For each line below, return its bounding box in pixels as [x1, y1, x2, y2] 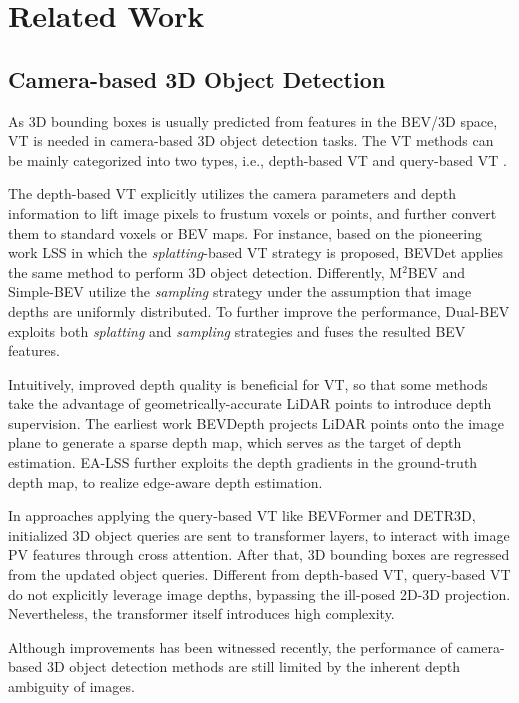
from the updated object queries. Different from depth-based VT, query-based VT [8, 564, 511, 585]
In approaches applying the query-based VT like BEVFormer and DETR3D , [8, 505, 476, 526]
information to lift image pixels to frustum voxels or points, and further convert [8, 202, 497, 223]
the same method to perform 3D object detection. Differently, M [8, 261, 403, 282]
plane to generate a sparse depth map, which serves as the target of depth [8, 432, 462, 453]
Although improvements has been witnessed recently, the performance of [8, 636, 452, 657]
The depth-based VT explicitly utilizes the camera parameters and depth [8, 183, 456, 204]
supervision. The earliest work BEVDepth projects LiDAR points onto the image [8, 412, 504, 433]
